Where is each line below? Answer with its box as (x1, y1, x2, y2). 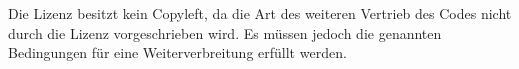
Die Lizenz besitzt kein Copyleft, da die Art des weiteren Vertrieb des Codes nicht (8, 3, 512, 23)
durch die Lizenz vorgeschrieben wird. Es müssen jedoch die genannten (8, 22, 442, 43)
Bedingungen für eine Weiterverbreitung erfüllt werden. (8, 42, 347, 63)
